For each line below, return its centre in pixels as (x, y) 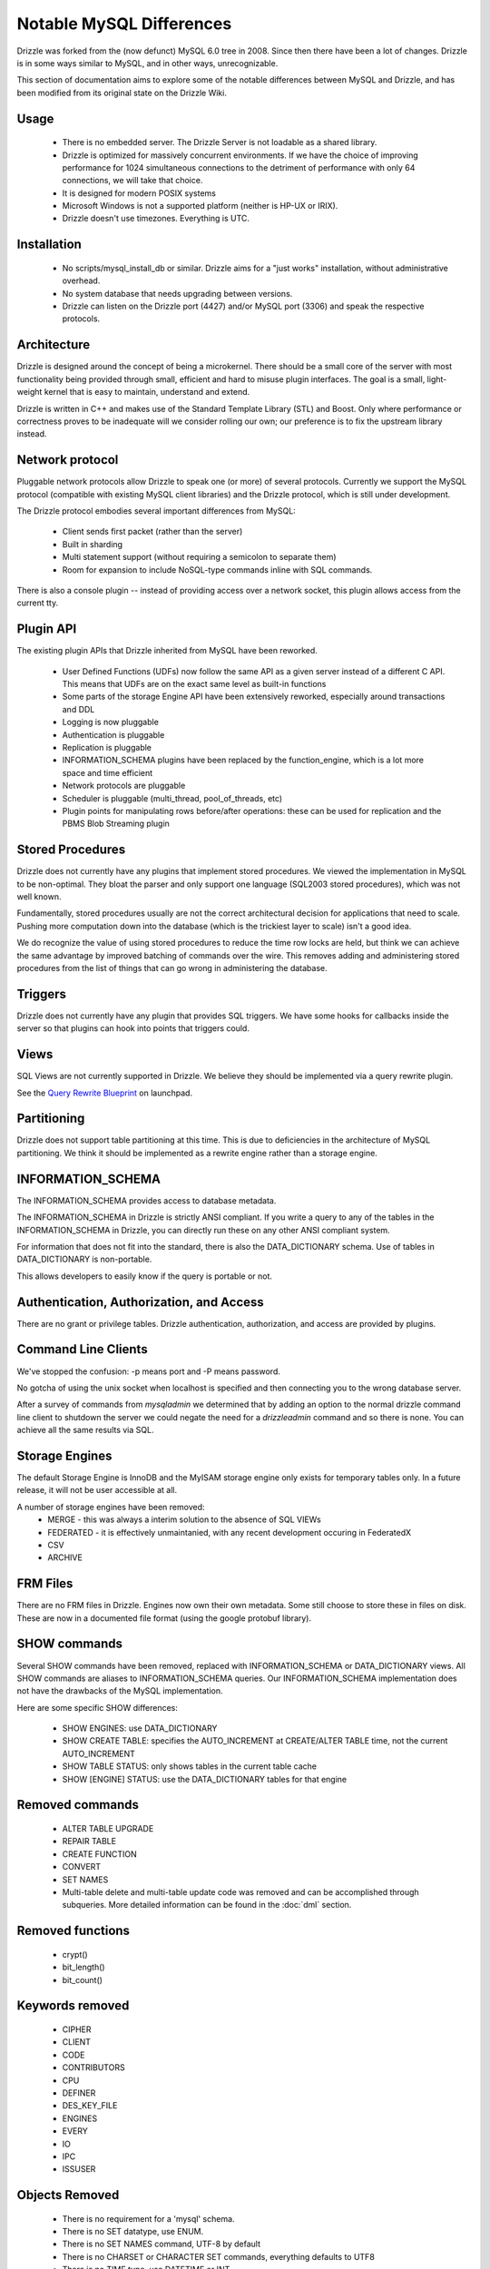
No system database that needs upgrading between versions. (177, 293)
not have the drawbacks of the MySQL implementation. (120, 1691)
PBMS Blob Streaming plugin (116, 824)
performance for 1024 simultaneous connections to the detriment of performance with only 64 (239, 167)
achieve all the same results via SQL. (85, 1430)
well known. (39, 897)
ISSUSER (79, 2169)
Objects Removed (68, 2195)
